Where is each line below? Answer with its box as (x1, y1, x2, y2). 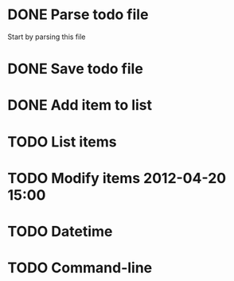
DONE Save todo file (7, 60, 144, 78)
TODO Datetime (7, 222, 113, 240)
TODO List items (7, 133, 117, 150)
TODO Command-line (7, 259, 153, 277)
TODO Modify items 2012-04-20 (7, 169, 227, 187)
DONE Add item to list (7, 96, 153, 115)
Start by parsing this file (7, 32, 86, 41)
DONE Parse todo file (7, 6, 149, 24)
